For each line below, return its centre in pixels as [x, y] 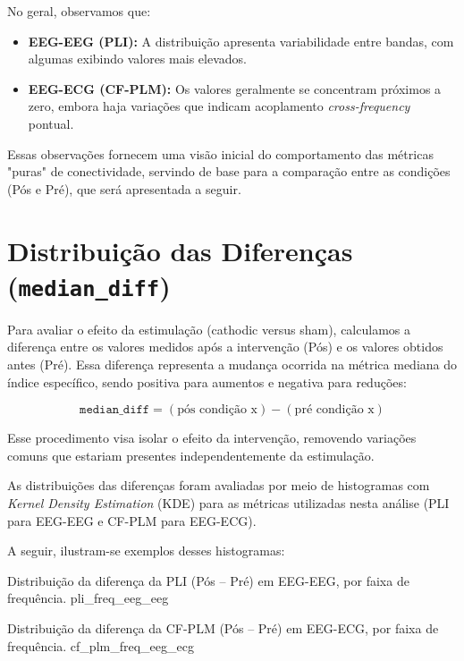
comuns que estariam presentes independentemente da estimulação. [191, 455]
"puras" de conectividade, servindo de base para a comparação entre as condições [229, 171]
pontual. [51, 123]
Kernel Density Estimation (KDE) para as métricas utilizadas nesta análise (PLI [228, 502]
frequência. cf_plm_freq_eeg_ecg [101, 645]
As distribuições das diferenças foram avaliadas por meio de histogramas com [219, 485]
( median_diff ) [89, 285]
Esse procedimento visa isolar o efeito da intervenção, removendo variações [212, 438]
